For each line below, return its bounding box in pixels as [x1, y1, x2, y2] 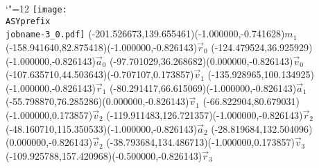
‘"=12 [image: [6, 1, 67, 15]
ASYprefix [6, 16, 51, 26]
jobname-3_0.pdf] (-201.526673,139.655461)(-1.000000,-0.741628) [6, 26, 285, 41]
